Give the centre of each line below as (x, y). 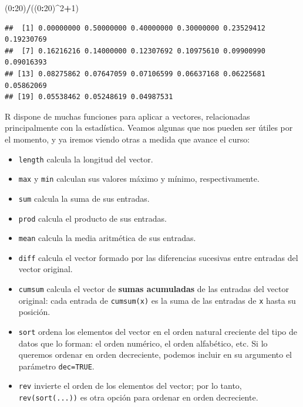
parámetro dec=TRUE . (56, 366)
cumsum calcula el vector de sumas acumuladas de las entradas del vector (154, 289)
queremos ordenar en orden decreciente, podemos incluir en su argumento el (155, 355)
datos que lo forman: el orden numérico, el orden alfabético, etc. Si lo (143, 343)
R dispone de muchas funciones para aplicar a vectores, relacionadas (127, 116)
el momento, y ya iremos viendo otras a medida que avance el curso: (127, 139)
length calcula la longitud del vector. (86, 159)
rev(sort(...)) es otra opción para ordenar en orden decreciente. (138, 397)
